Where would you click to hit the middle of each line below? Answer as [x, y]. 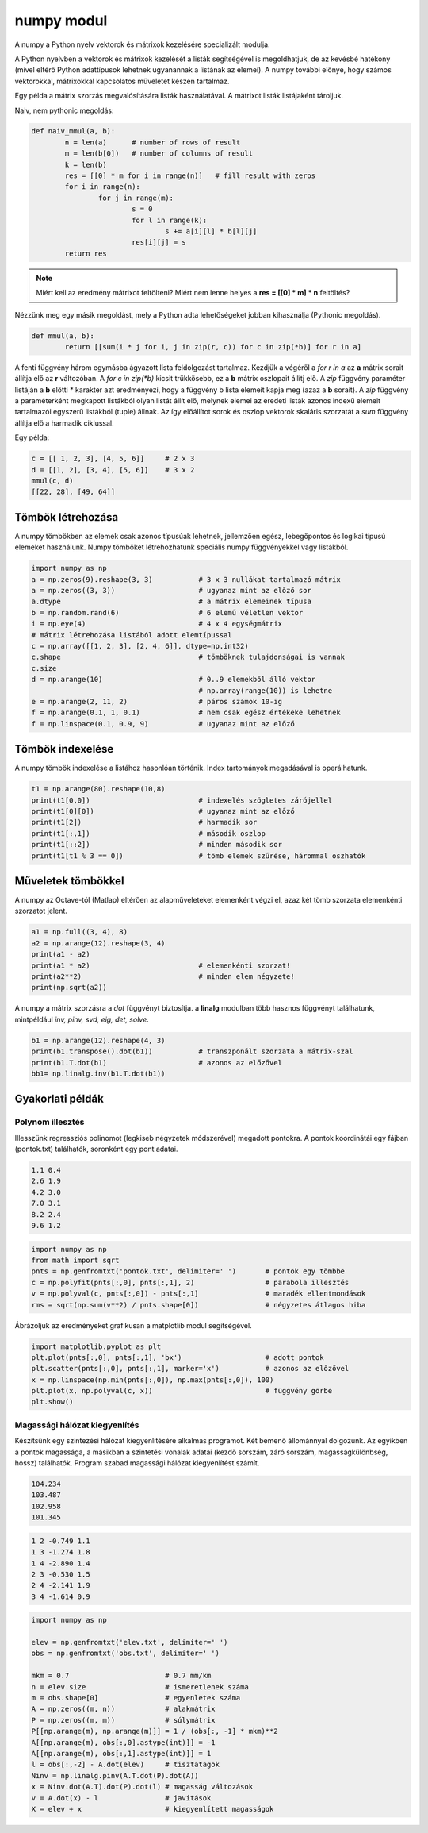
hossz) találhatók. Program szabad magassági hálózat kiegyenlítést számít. [137, 1463]
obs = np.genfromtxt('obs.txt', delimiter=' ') [125, 1654]
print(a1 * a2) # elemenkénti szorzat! [161, 965]
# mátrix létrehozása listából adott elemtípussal [132, 635]
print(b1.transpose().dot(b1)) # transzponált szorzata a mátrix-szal [192, 1051]
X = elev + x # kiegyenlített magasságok [153, 1809]
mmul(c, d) [52, 481]
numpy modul [61, 21]
